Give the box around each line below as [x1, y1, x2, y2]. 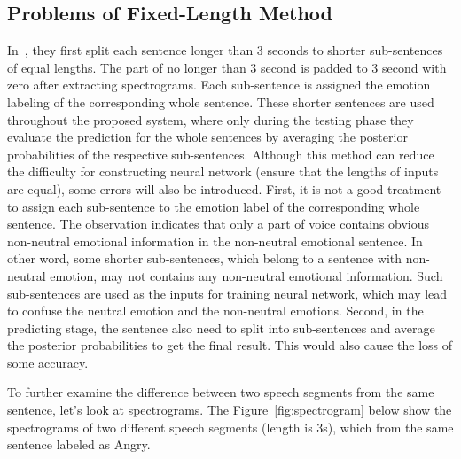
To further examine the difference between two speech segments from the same [7, 383, 434, 401]
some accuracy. [7, 353, 89, 371]
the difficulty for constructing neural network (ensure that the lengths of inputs [7, 162, 439, 181]
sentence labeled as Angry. [7, 435, 151, 454]
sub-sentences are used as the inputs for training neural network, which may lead [7, 284, 448, 302]
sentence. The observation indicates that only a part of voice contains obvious [7, 214, 430, 233]
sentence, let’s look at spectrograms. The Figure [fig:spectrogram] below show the [7, 401, 452, 419]
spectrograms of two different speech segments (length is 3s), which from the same [7, 417, 454, 436]
